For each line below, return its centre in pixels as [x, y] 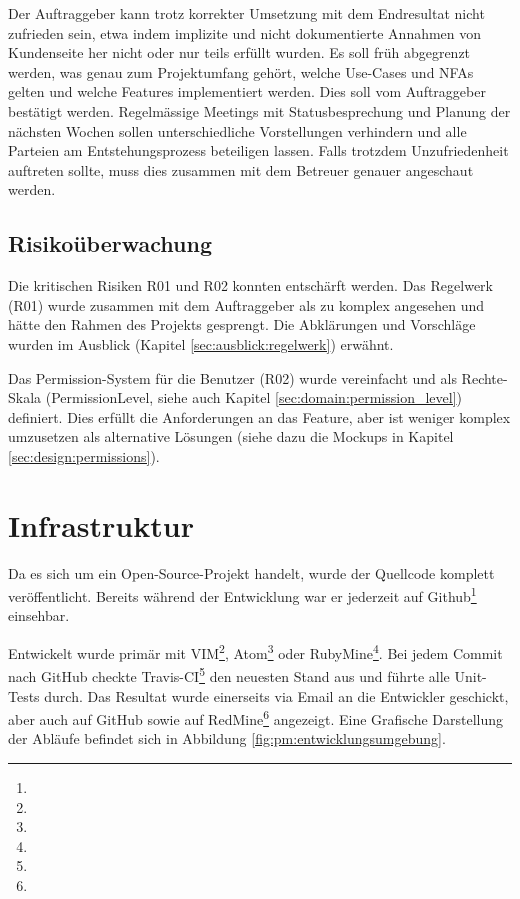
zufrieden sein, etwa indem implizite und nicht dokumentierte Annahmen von [245, 32]
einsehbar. [39, 615]
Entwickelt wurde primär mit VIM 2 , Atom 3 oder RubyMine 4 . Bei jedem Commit [255, 651]
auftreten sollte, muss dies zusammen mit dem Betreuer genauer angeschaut [241, 169]
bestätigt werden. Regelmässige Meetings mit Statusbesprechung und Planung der [259, 110]
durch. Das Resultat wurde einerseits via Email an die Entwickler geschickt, [276, 695]
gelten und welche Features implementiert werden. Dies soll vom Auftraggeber [247, 91]
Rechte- [484, 377]
